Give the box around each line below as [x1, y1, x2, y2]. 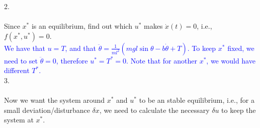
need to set [4, 55, 38, 66]
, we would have [206, 55, 255, 66]
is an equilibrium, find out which [31, 21, 132, 31]
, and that [65, 42, 97, 53]
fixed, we [227, 42, 254, 53]
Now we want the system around [4, 95, 105, 105]
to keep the [221, 104, 256, 115]
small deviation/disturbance [4, 104, 90, 115]
